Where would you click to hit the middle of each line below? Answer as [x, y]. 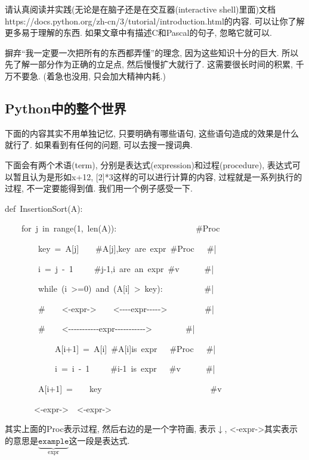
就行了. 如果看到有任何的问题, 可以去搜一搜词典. [99, 145]
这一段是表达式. [99, 440]
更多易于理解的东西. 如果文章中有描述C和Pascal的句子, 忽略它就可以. [138, 33]
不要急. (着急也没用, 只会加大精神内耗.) [89, 75]
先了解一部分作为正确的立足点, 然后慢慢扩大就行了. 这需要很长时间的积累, [149, 64]
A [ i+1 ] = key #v [130, 389]
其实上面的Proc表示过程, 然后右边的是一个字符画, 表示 [110, 429]
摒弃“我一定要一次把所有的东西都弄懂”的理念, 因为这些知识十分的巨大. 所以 [152, 52]
